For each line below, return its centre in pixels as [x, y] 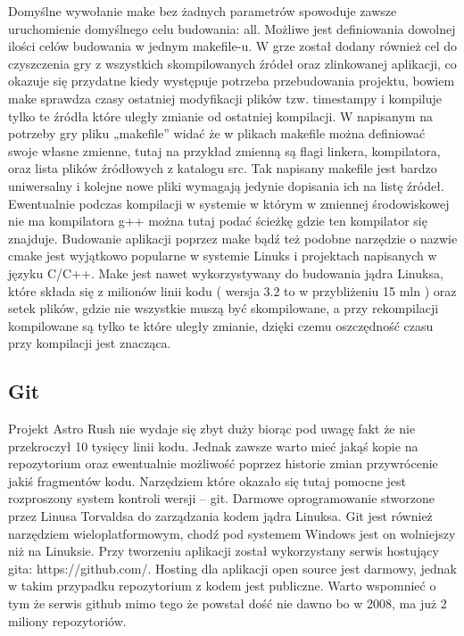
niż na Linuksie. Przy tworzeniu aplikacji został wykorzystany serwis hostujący [224, 551]
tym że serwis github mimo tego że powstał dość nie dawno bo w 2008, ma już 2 [228, 603]
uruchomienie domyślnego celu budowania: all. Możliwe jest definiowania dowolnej [232, 28]
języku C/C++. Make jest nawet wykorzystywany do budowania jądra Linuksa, [226, 273]
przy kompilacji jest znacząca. [90, 343]
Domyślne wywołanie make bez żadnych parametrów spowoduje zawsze [203, 11]
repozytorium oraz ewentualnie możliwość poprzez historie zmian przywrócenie [223, 463]
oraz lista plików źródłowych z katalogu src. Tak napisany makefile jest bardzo [223, 168]
